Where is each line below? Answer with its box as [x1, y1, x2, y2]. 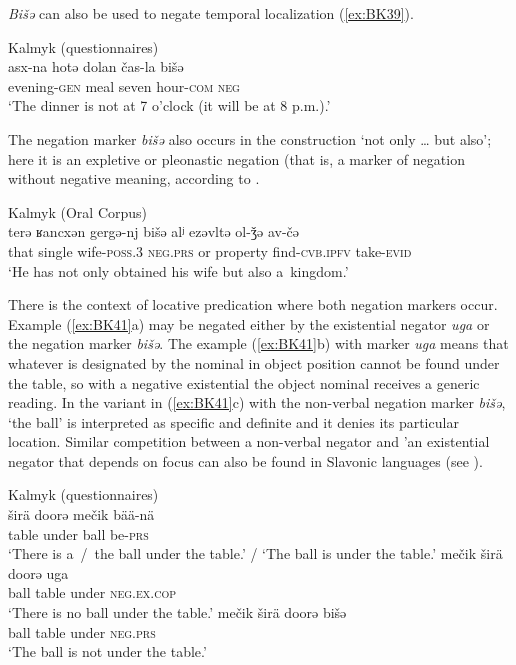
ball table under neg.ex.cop [8, 582, 177, 603]
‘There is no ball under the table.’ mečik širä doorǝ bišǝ [8, 602, 347, 623]
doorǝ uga [8, 562, 69, 583]
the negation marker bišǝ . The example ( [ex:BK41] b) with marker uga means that [8, 333, 509, 354]
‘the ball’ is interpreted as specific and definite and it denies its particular [8, 411, 459, 432]
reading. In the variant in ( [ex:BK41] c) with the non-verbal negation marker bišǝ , [8, 392, 506, 413]
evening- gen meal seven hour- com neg [8, 75, 240, 96]
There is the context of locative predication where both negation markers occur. [8, 294, 498, 315]
